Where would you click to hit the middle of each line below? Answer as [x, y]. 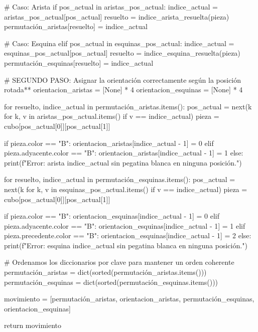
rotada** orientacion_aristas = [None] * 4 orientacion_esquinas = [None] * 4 [123, 90]
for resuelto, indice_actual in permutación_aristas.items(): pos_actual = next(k [128, 106]
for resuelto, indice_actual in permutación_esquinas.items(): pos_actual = [120, 179]
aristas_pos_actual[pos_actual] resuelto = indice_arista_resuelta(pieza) [117, 16]
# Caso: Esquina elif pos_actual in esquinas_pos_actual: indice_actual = [119, 43]
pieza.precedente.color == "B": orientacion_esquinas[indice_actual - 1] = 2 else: [128, 235]
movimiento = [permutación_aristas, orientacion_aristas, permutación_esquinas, [129, 299]
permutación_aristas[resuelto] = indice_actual [76, 26]
